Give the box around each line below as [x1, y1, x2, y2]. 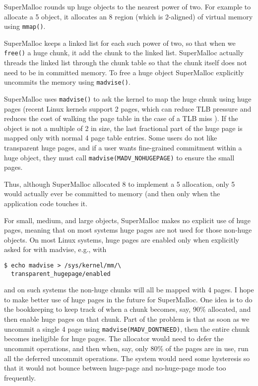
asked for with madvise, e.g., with [4, 244, 107, 255]
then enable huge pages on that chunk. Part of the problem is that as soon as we [4, 314, 250, 324]
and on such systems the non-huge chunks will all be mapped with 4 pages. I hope [4, 284, 254, 295]
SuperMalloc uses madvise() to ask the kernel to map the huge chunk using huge [4, 93, 252, 104]
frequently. [4, 372, 36, 383]
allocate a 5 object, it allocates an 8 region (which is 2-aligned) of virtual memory [4, 11, 253, 21]
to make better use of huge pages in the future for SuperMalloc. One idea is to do [4, 294, 253, 304]
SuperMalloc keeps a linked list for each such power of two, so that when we [4, 37, 236, 48]
